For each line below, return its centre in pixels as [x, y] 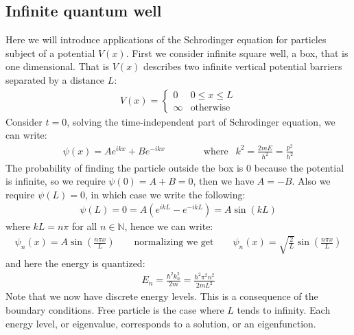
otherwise [210, 108]
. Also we [311, 181]
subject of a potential [50, 53]
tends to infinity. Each [284, 309]
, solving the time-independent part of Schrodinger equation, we [201, 121]
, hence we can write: [169, 226]
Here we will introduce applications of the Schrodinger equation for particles [166, 39]
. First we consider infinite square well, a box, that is [237, 53]
